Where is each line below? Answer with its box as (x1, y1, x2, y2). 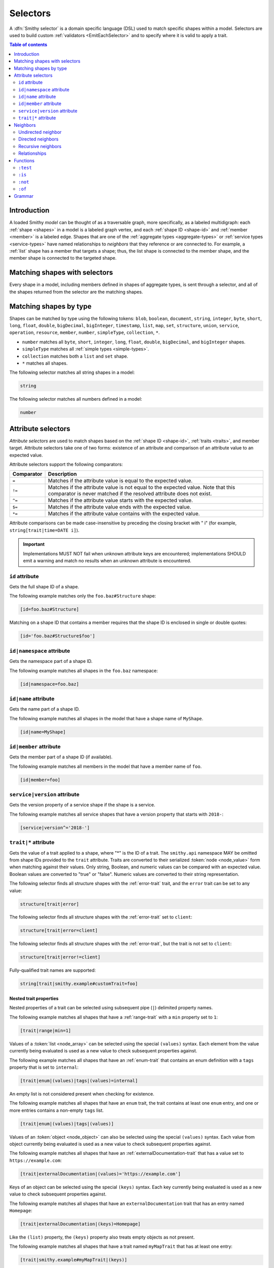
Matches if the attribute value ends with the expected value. (48, 504, 191, 511)
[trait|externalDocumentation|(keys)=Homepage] (20, 1221, 141, 1227)
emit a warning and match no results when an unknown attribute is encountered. (23, 557, 191, 563)
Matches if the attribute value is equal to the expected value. (48, 477, 193, 484)
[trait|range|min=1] (20, 1028, 71, 1033)
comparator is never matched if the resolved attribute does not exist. (48, 490, 212, 497)
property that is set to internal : (9, 1064, 79, 1070)
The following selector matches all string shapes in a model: (9, 369, 135, 375)
